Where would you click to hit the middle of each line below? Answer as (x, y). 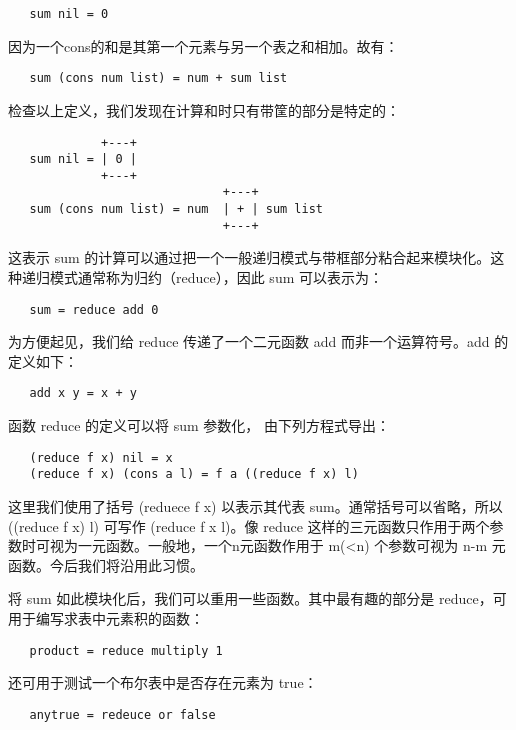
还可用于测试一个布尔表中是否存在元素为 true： (163, 682)
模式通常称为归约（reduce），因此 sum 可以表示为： (216, 277)
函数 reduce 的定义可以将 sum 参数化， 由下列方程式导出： (199, 425)
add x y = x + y (83, 393)
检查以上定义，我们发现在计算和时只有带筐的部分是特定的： (204, 109)
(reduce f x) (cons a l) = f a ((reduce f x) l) (194, 474)
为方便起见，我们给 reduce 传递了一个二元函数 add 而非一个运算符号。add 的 (258, 341)
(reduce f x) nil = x (101, 457)
